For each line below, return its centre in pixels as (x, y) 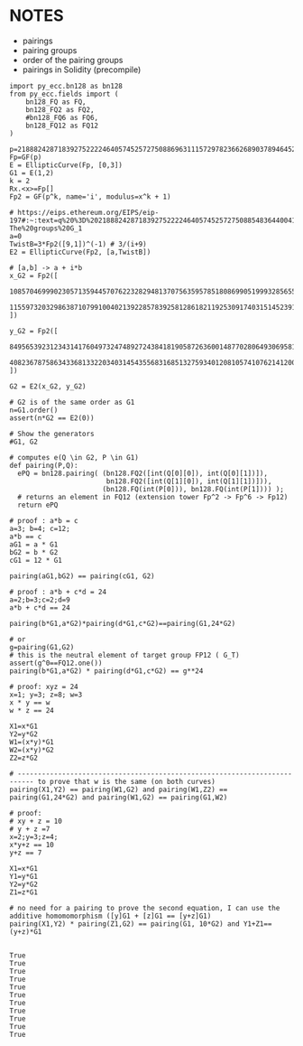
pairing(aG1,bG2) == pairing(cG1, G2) (82, 576)
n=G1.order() (34, 410)
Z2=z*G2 (24, 758)
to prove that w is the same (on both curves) (127, 781)
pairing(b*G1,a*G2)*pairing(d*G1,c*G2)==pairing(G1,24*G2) (123, 623)
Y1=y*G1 (24, 876)
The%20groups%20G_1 (46, 228)
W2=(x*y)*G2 (32, 750)
